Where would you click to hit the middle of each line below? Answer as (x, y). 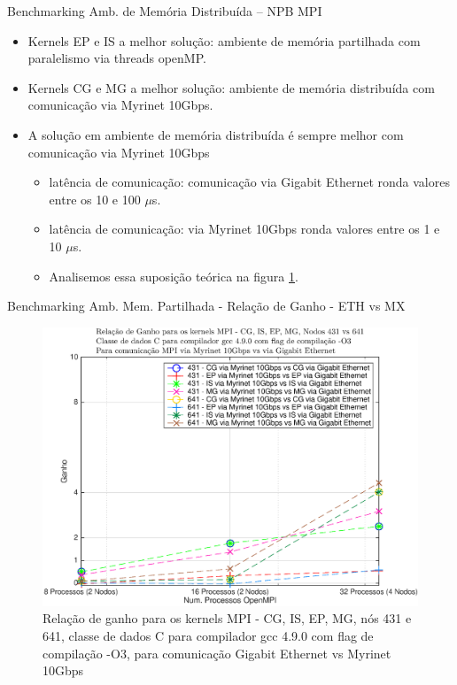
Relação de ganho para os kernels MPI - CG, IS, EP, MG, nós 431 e (227, 618)
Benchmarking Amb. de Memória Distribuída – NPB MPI (165, 11)
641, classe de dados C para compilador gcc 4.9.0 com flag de (208, 635)
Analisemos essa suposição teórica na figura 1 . (174, 276)
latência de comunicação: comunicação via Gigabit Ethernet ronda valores (249, 182)
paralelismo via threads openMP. (117, 58)
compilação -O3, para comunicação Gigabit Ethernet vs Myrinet (217, 653)
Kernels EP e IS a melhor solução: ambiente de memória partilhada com (224, 40)
